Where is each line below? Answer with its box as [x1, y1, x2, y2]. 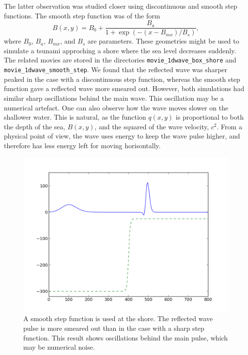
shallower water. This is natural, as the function [4, 112, 146, 122]
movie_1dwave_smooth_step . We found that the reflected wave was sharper [4, 64, 228, 75]
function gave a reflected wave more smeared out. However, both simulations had [4, 83, 245, 93]
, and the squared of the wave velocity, [94, 121, 209, 131]
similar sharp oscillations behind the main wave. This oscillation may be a [4, 93, 224, 103]
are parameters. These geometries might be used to [87, 36, 239, 46]
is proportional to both [175, 112, 244, 122]
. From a [217, 121, 242, 131]
